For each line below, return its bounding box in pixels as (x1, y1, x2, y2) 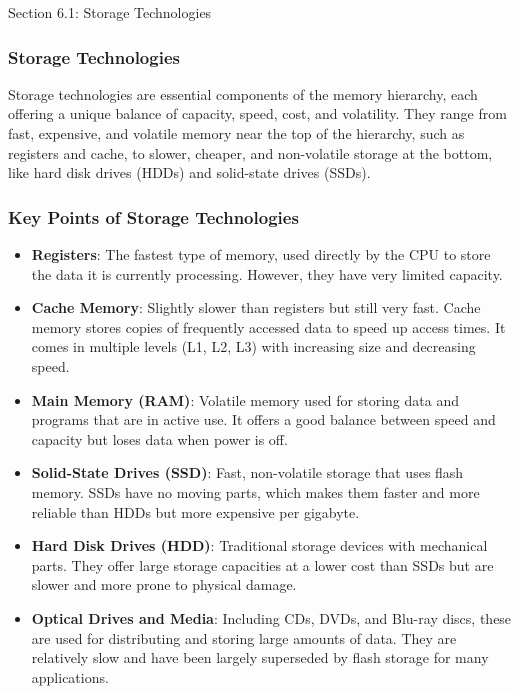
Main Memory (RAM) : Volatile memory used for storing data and (31, 389, 459, 410)
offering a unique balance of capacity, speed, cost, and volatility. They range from (8, 103, 507, 124)
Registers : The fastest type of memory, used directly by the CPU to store (31, 244, 491, 264)
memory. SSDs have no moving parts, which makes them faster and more (31, 481, 480, 502)
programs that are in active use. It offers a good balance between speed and (31, 409, 496, 430)
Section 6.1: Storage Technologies (8, 2, 212, 22)
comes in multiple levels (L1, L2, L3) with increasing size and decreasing (31, 336, 476, 357)
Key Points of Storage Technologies (8, 204, 299, 229)
